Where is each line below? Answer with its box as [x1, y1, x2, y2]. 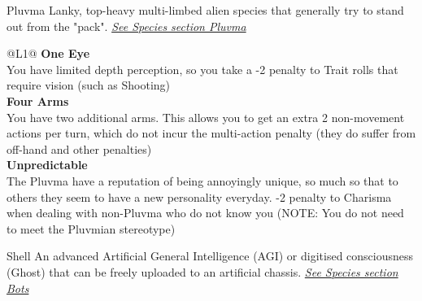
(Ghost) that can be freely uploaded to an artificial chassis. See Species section [7, 263, 398, 280]
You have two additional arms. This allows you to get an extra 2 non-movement [7, 108, 405, 125]
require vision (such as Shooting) [7, 76, 170, 94]
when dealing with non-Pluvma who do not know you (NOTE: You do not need [7, 204, 404, 221]
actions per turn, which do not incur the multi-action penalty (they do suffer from [7, 124, 416, 142]
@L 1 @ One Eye [7, 45, 90, 62]
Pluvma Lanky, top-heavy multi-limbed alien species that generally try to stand [7, 2, 404, 18]
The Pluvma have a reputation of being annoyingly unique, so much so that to [7, 172, 398, 189]
